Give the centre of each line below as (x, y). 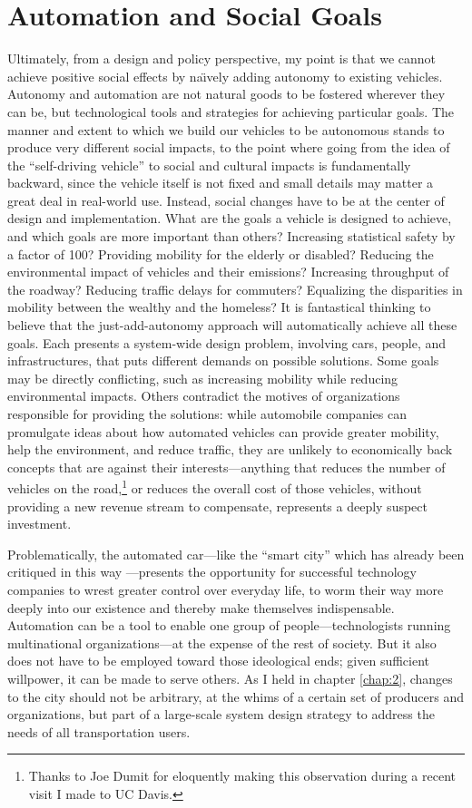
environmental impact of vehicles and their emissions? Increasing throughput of (228, 272)
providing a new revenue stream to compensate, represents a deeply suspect (217, 506)
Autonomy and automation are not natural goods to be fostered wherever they (226, 94)
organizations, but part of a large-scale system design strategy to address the (221, 714)
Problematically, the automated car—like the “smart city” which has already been (236, 554)
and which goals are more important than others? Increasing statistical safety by (231, 236)
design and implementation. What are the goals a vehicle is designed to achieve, (230, 218)
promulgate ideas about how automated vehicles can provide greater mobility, (223, 431)
